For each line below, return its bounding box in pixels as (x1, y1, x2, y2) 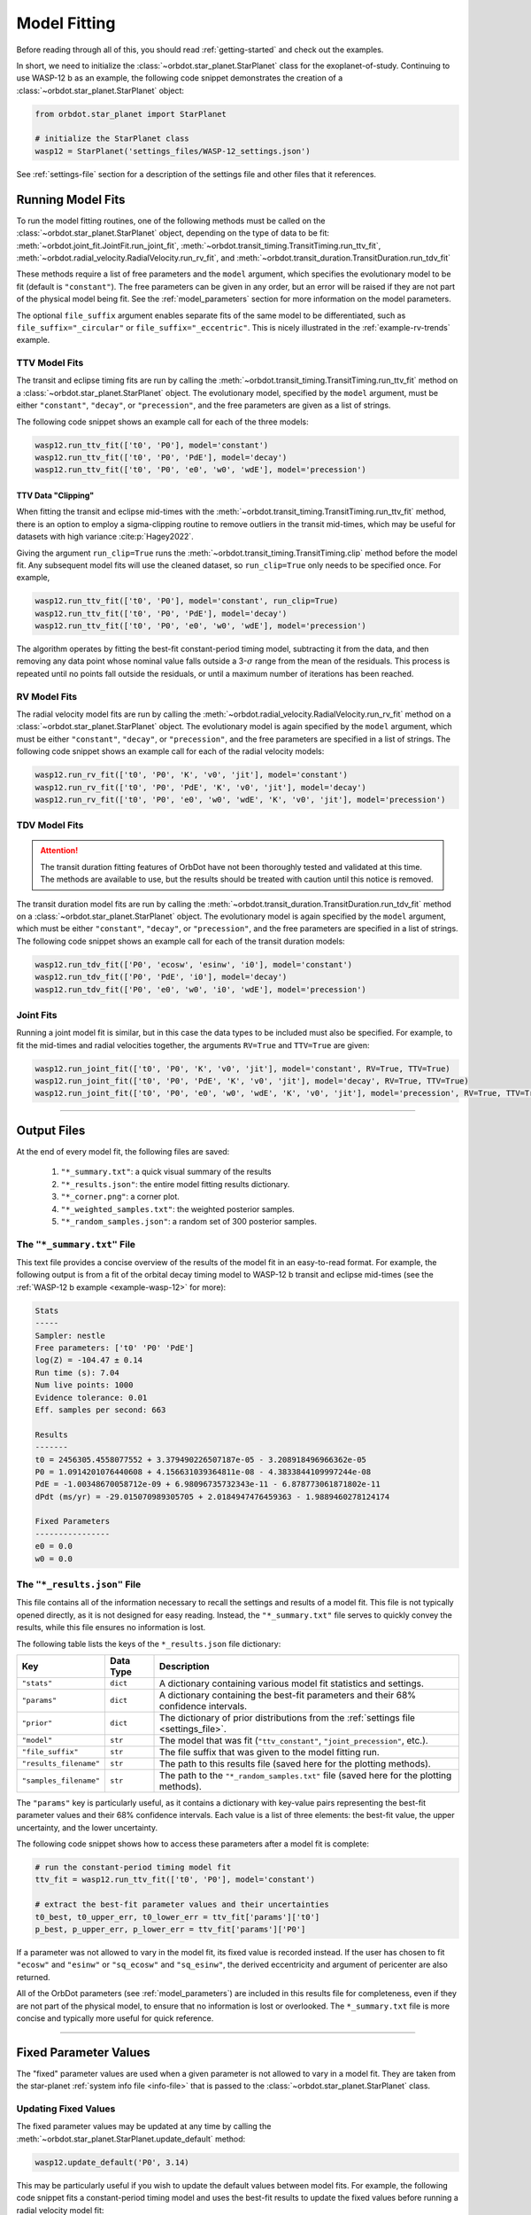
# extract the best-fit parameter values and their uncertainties (35, 1900, 329, 1909)
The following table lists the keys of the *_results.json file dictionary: (16, 1638, 281, 1649)
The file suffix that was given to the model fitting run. (159, 1745, 380, 1758)
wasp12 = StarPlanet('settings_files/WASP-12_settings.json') (35, 146, 311, 156)
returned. (16, 1971, 50, 1982)
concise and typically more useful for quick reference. (16, 2012, 214, 2024)
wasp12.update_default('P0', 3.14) (35, 2157, 189, 2167)
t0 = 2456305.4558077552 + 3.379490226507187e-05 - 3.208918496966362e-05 (35, 1454, 367, 1465)
